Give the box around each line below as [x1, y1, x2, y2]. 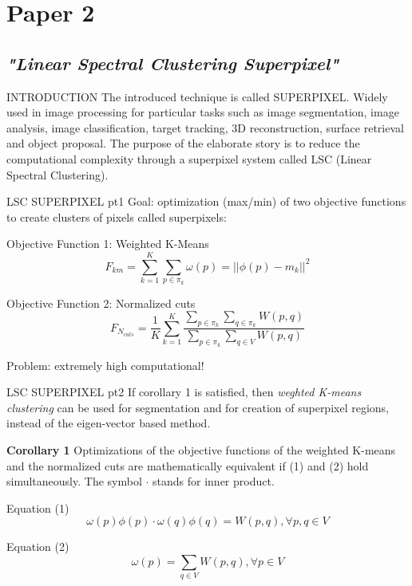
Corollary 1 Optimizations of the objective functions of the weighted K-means [6, 441, 396, 458]
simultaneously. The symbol [6, 473, 142, 490]
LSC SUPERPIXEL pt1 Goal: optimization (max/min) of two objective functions [6, 193, 406, 210]
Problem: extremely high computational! [6, 356, 204, 373]
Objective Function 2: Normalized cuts [6, 294, 196, 311]
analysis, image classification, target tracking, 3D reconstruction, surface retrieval [6, 119, 404, 136]
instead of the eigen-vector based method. [6, 415, 211, 431]
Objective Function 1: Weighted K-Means [6, 235, 209, 252]
